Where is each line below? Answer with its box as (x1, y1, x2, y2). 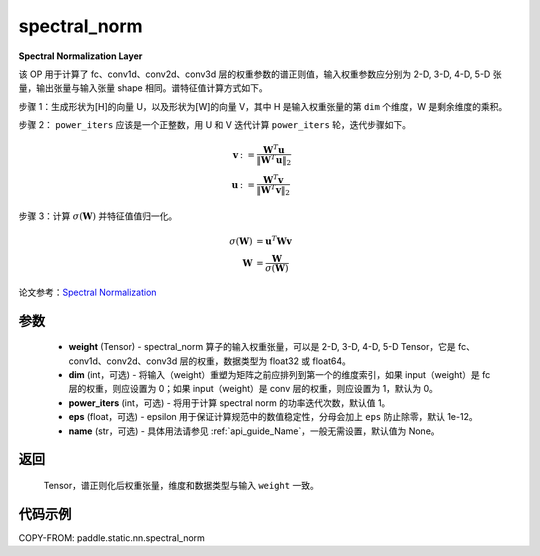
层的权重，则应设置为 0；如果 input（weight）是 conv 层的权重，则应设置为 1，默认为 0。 (68, 383, 439, 395)
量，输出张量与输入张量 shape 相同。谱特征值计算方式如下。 (18, 82, 269, 94)
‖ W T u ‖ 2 (256, 152, 292, 168)
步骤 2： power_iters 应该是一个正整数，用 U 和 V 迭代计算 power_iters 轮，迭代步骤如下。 (18, 119, 412, 131)
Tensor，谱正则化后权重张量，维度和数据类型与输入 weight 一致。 (43, 480, 319, 492)
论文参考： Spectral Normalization (18, 286, 157, 298)
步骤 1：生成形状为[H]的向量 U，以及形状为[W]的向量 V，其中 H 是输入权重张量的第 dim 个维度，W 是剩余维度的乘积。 (18, 100, 508, 112)
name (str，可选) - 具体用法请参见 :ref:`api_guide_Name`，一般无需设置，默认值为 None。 (68, 425, 440, 437)
